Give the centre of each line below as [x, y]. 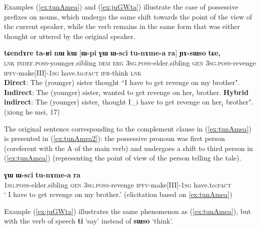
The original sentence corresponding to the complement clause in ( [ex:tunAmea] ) [128, 128]
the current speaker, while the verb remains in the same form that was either [122, 26]
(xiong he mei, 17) [32, 111]
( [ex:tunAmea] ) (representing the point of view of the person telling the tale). [123, 158]
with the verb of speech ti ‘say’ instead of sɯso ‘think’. [89, 221]
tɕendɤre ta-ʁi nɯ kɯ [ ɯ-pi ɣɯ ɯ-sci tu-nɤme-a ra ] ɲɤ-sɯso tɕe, [112, 53]
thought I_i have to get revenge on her [162, 102]
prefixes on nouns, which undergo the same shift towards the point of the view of [128, 16]
